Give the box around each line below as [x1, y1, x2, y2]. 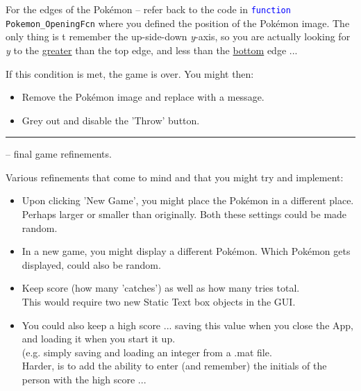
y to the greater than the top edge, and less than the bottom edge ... [6, 42, 298, 57]
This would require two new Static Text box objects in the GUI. [22, 294, 296, 309]
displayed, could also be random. [22, 257, 161, 272]
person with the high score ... [22, 372, 146, 386]
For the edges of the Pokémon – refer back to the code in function [6, 2, 291, 16]
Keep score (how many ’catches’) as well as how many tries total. [22, 281, 300, 295]
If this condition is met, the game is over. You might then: [6, 66, 254, 81]
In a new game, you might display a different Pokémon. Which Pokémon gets [22, 244, 351, 258]
